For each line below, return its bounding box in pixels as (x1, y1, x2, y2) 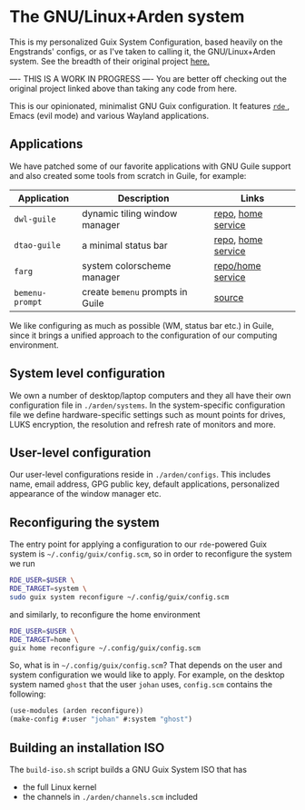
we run (9, 558, 36, 569)
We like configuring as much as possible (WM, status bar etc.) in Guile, (9, 320, 274, 331)
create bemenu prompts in (81, 285, 188, 298)
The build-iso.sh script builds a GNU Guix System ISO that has (9, 765, 248, 775)
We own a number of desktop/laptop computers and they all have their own (9, 390, 292, 400)
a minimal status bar (81, 239, 168, 252)
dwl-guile (14, 213, 56, 224)
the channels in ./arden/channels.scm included (22, 792, 198, 802)
